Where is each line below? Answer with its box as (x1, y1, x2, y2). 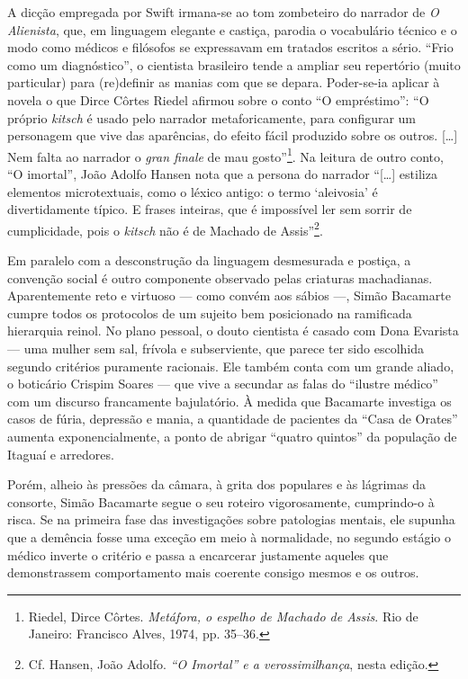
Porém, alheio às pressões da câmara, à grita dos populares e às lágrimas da (7, 475, 426, 494)
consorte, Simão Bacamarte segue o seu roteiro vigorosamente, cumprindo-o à (7, 492, 435, 511)
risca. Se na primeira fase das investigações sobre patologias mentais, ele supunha (7, 510, 455, 529)
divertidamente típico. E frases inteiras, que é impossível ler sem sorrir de (7, 200, 412, 219)
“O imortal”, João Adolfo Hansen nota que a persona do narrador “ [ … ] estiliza (7, 165, 437, 183)
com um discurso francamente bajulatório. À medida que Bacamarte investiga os (7, 391, 452, 410)
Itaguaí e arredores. (7, 444, 114, 463)
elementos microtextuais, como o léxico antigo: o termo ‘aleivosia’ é (7, 182, 378, 201)
